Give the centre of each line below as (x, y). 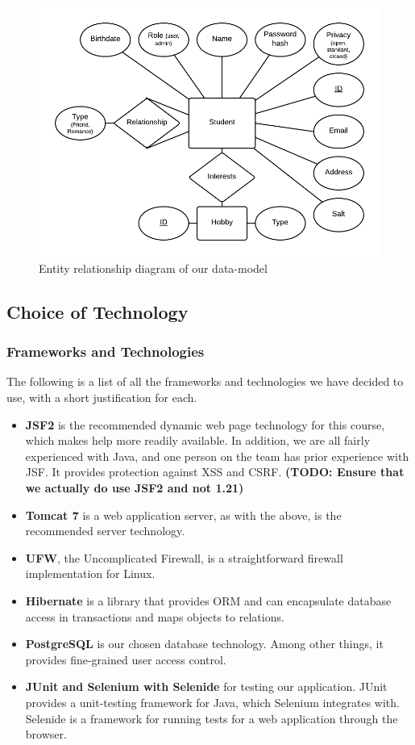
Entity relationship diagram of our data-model (153, 268)
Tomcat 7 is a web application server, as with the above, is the (183, 515)
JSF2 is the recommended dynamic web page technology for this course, (205, 424)
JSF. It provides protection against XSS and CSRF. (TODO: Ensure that (215, 472)
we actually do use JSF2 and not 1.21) (135, 487)
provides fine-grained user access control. (126, 659)
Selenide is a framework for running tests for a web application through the (212, 718)
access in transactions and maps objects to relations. (155, 616)
